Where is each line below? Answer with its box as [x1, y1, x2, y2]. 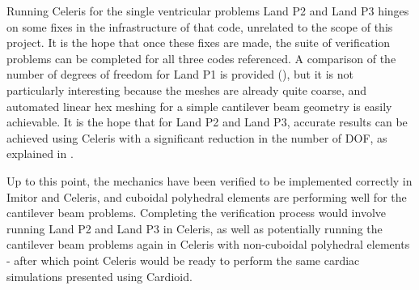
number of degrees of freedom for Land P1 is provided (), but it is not [6, 66, 354, 83]
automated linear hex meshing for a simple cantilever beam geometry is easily [6, 97, 392, 114]
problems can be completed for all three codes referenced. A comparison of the [6, 49, 396, 66]
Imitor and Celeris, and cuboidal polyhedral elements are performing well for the [6, 188, 407, 205]
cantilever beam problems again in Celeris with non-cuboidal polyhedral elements [6, 236, 410, 253]
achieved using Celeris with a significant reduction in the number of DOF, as [6, 129, 387, 146]
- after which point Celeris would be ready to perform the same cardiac [6, 251, 360, 268]
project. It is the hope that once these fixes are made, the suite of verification [6, 34, 391, 51]
